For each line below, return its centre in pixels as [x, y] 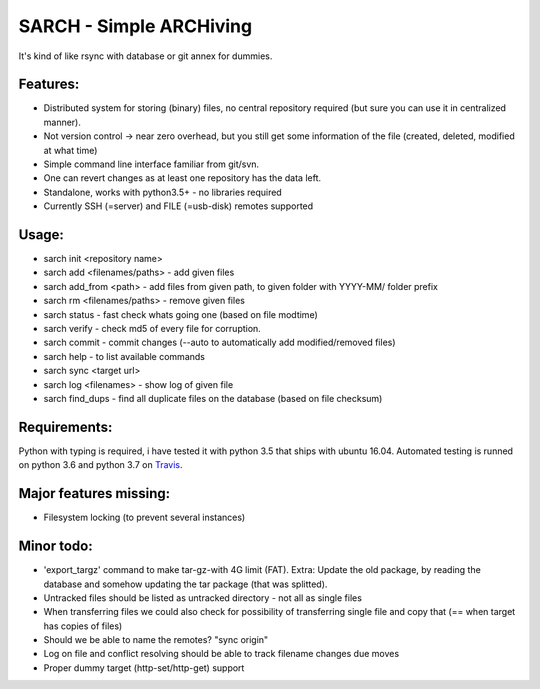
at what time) [70, 150]
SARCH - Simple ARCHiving [135, 26]
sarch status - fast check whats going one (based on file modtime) [181, 314]
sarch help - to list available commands [124, 356]
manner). [62, 122]
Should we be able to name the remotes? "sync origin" [156, 640]
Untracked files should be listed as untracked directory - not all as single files [202, 597]
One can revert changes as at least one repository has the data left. [182, 178]
